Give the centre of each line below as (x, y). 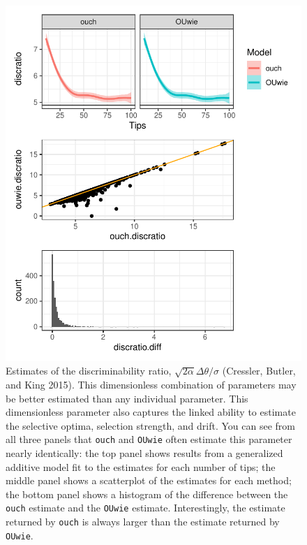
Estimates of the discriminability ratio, (89, 371)
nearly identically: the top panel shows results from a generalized (144, 453)
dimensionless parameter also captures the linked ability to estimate (151, 412)
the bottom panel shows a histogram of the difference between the (147, 494)
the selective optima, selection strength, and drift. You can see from (150, 425)
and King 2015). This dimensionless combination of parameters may (151, 384)
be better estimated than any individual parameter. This (127, 398)
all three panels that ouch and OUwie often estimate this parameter (149, 439)
